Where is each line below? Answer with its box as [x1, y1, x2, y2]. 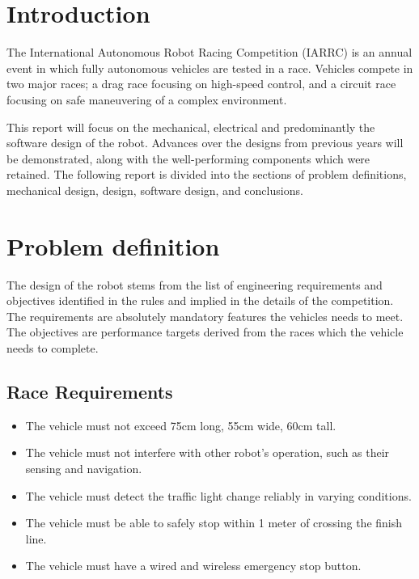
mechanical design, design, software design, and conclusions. [6, 181, 303, 198]
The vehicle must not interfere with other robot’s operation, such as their [25, 444, 390, 461]
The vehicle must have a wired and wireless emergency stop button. [25, 557, 362, 574]
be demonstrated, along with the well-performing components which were [6, 150, 370, 167]
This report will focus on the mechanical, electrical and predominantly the [6, 118, 375, 135]
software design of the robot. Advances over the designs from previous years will [6, 134, 404, 151]
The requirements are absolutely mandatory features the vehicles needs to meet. [6, 307, 404, 324]
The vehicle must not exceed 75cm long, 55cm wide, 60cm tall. [25, 416, 336, 433]
